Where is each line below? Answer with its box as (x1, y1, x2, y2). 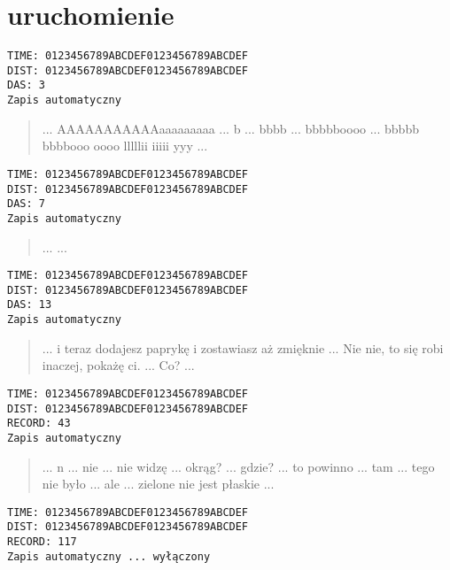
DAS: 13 (7, 298, 52, 312)
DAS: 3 (7, 79, 45, 92)
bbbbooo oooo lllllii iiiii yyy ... (42, 136, 208, 155)
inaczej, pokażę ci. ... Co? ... (42, 356, 195, 374)
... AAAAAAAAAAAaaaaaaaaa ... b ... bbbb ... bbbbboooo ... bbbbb (42, 119, 419, 137)
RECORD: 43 (7, 417, 71, 430)
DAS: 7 (7, 197, 45, 211)
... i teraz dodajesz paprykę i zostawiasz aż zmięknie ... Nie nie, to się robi (42, 338, 444, 357)
